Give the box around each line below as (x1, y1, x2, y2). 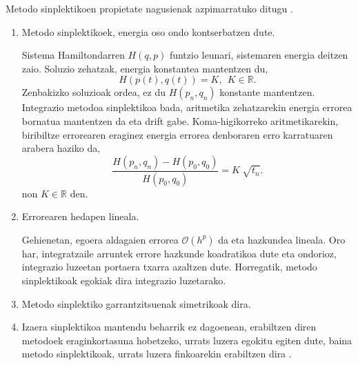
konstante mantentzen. (219, 85, 315, 99)
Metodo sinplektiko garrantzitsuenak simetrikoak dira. (21, 296, 251, 310)
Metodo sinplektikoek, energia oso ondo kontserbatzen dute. (21, 24, 275, 39)
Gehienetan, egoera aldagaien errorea (21, 232, 179, 246)
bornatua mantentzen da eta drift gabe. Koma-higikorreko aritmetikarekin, (21, 113, 339, 128)
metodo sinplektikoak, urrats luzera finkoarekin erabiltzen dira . (21, 346, 292, 361)
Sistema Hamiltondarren (21, 48, 125, 62)
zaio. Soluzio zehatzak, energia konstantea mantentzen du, (21, 61, 268, 75)
